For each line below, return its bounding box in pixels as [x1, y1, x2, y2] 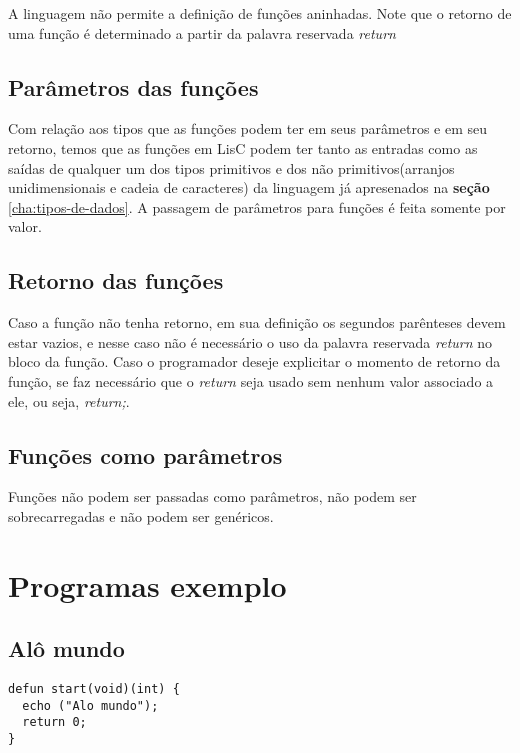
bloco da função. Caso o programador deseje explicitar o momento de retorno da [8, 351, 501, 372]
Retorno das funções [8, 265, 224, 296]
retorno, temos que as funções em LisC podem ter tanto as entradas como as [8, 137, 478, 158]
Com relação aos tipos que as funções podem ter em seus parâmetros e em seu [8, 118, 487, 139]
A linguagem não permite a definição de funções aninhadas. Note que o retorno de [8, 3, 512, 23]
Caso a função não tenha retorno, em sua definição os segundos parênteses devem [8, 312, 506, 333]
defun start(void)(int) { [8, 682, 180, 697]
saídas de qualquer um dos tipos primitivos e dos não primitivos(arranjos [8, 157, 455, 178]
